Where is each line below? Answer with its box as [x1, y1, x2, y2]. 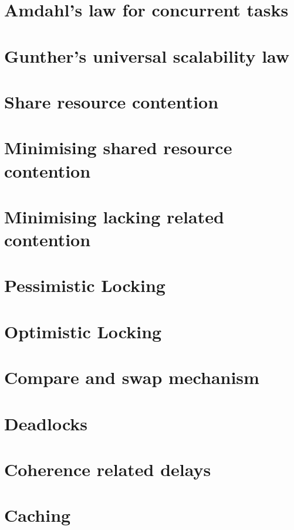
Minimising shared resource [4, 135, 232, 159]
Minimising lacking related [4, 204, 224, 228]
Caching [4, 503, 71, 527]
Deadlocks [4, 411, 88, 435]
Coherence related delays [4, 457, 211, 481]
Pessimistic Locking [4, 273, 165, 297]
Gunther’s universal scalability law [4, 43, 290, 67]
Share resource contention [4, 89, 219, 113]
